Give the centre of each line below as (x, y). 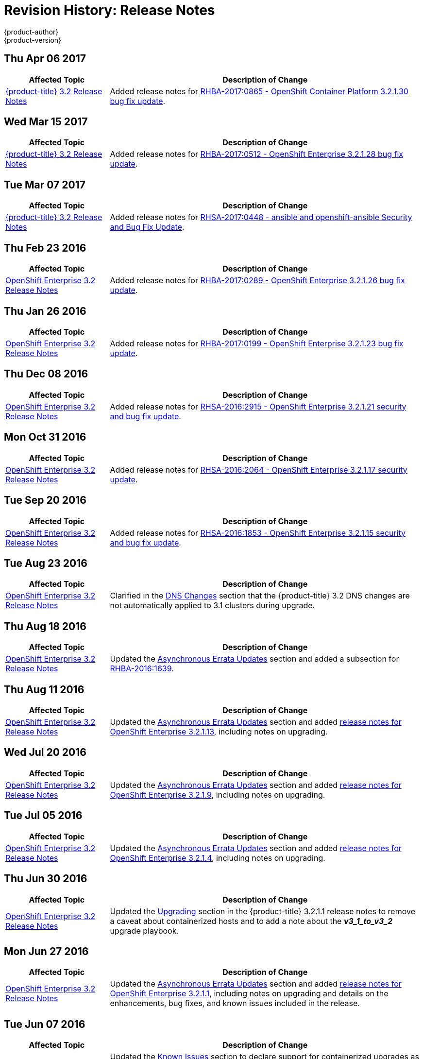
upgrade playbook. (144, 931)
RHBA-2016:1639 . (142, 669)
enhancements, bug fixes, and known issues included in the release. (235, 1003)
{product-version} (33, 40)
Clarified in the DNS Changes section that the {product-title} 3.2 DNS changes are (260, 596)
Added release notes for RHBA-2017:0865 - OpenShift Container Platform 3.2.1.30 (259, 91)
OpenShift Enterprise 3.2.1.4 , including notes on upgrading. (218, 858)
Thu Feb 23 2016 (45, 248)
